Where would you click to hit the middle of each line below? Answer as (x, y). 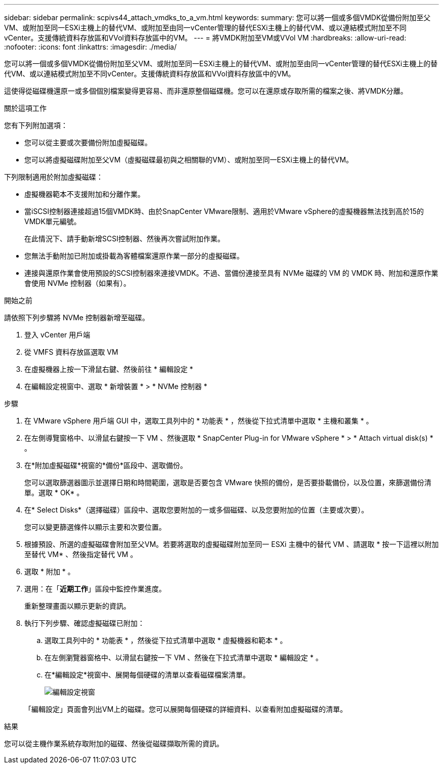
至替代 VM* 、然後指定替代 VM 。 (81, 554)
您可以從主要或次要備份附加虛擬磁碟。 (88, 142)
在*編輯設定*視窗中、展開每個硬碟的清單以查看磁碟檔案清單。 (147, 675)
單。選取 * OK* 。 (54, 493)
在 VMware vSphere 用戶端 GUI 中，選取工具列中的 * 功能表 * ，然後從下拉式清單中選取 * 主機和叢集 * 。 (199, 421)
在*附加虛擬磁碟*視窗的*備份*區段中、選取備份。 (106, 465)
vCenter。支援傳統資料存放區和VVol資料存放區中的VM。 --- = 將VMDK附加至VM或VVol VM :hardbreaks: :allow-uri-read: (205, 38)
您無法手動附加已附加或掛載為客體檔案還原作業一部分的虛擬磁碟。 (134, 256)
